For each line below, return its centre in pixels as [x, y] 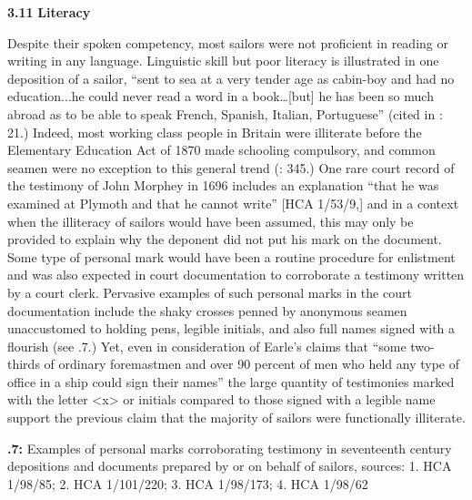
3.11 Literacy [49, 12]
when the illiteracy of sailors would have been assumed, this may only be [211, 221]
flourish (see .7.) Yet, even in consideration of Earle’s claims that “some [207, 346]
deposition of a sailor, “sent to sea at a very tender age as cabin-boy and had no [231, 78]
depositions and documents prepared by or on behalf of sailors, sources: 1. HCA [230, 466]
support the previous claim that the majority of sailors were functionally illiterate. [236, 418]
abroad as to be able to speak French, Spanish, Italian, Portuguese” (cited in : [225, 113]
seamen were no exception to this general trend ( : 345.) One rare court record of [231, 167]
